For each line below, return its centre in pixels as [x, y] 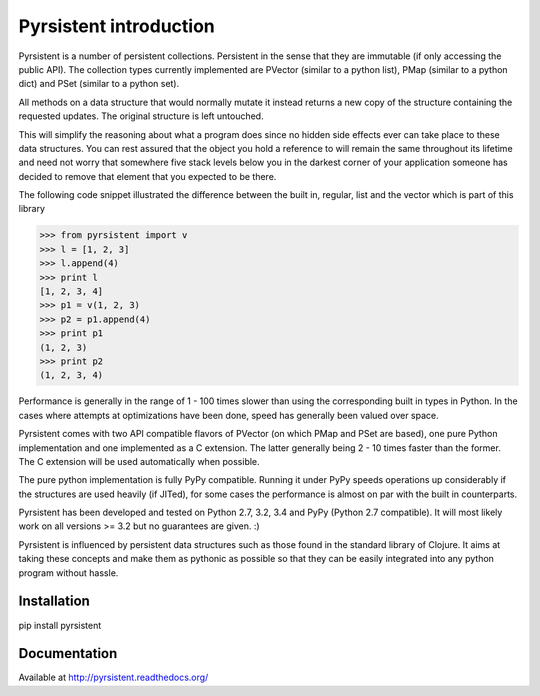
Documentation [68, 653]
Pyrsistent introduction [116, 26]
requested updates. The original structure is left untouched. [141, 116]
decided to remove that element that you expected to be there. [147, 176]
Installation [54, 601]
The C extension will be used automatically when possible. [139, 461]
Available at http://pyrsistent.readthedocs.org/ [113, 677]
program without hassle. [68, 572]
